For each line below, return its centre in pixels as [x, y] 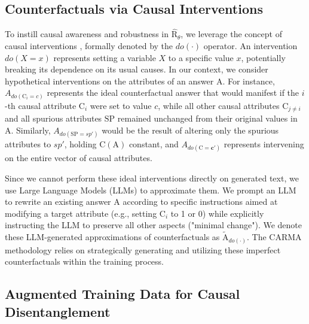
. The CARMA [274, 237]
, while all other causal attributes [219, 105]
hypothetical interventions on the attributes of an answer [109, 81]
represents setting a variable [105, 57]
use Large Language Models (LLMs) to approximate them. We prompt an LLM [151, 190]
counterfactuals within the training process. [84, 261]
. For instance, [249, 81]
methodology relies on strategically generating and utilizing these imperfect [143, 249]
